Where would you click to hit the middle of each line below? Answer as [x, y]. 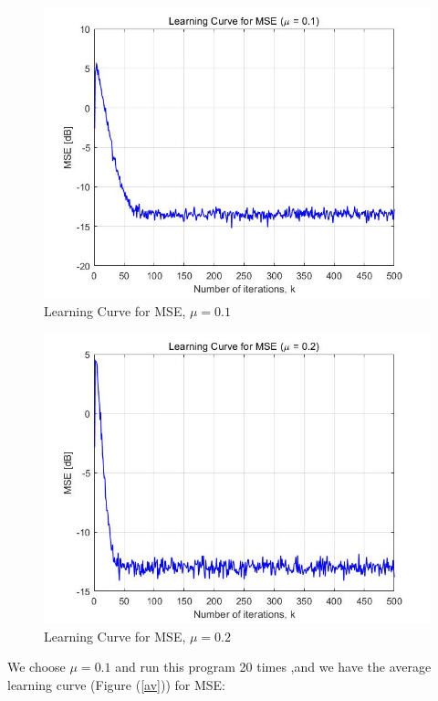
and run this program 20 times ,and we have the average [273, 667]
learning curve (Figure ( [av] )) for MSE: [117, 684]
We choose [36, 667]
